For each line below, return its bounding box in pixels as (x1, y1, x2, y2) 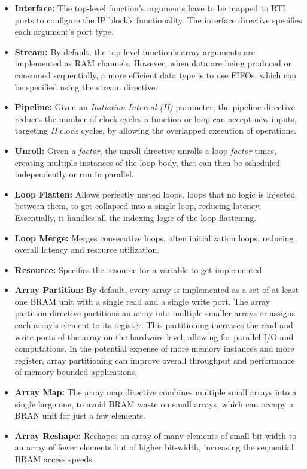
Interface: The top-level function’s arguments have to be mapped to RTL (14, 2, 288, 14)
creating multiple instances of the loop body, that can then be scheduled (14, 156, 281, 168)
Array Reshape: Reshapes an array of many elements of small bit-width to (14, 429, 297, 441)
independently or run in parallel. (14, 168, 134, 180)
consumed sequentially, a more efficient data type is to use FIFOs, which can (14, 68, 296, 81)
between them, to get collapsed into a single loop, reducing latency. (14, 199, 262, 212)
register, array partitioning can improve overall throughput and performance (14, 353, 295, 366)
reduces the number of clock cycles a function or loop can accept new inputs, (14, 112, 297, 125)
